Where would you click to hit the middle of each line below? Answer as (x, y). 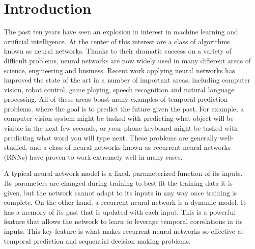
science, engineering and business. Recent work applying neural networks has (120, 70)
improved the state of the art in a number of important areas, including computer (127, 80)
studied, (16, 147)
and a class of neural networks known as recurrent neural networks (130, 147)
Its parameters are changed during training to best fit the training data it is (118, 183)
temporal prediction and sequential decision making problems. (97, 240)
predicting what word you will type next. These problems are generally (111, 137)
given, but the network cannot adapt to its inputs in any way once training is (120, 192)
